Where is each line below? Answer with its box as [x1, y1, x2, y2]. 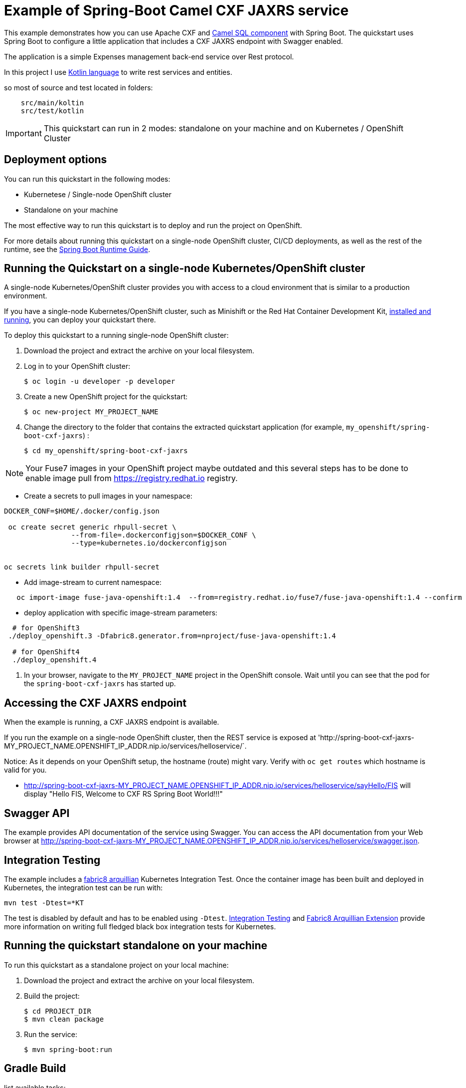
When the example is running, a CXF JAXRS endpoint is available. [4, 718, 219, 727]
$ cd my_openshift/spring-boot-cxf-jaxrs [24, 447, 188, 455]
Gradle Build [4, 1062, 66, 1075]
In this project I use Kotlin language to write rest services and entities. [4, 67, 232, 76]
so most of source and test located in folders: [4, 83, 153, 92]
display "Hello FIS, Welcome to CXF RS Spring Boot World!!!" [24, 790, 223, 799]
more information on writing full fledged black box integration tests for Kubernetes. [4, 922, 276, 931]
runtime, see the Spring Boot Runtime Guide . [4, 245, 151, 254]
